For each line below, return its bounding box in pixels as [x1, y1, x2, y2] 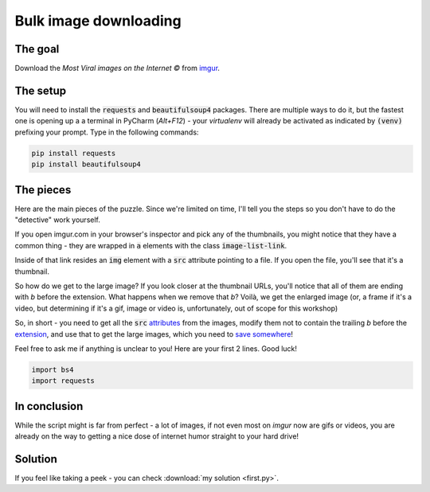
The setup [14, 84, 67, 97]
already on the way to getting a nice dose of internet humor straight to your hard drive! [14, 431, 299, 441]
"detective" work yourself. [14, 215, 101, 225]
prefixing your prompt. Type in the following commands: [14, 127, 199, 137]
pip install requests [31, 148, 116, 158]
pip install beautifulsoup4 [31, 160, 141, 169]
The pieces [14, 183, 72, 197]
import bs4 [31, 365, 74, 374]
